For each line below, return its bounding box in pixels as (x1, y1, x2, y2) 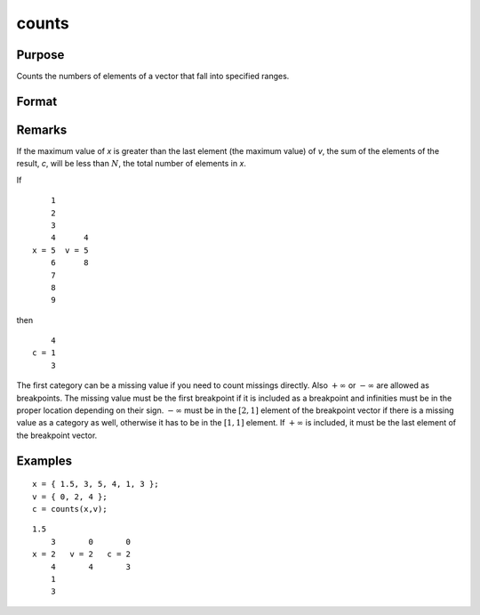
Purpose (16, 47, 65, 62)
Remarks (16, 122, 68, 137)
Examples (16, 453, 73, 468)
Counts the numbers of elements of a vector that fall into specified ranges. (16, 71, 290, 82)
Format (16, 93, 58, 109)
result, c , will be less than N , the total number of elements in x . (16, 158, 246, 169)
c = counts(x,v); (32, 504, 108, 514)
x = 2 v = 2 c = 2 (32, 549, 132, 560)
